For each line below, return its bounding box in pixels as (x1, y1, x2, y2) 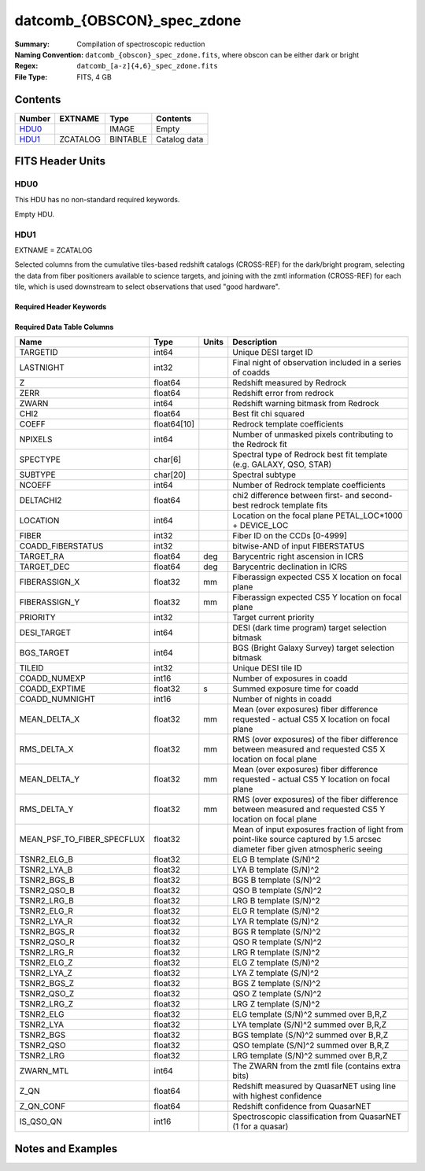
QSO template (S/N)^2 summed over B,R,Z (232, 1040, 390, 1051)
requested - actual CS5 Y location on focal (232, 774, 390, 785)
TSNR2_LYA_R (19, 916, 73, 927)
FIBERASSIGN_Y (19, 597, 80, 608)
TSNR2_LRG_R (19, 947, 74, 958)
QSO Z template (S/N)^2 (232, 988, 322, 999)
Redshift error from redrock (232, 388, 334, 399)
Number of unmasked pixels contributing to (232, 429, 394, 440)
